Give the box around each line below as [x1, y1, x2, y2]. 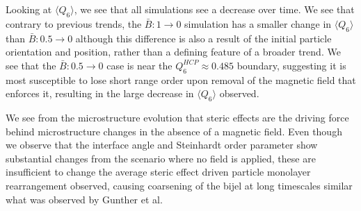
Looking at [6, 2, 52, 16]
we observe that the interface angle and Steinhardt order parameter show [6, 137, 318, 152]
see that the [6, 58, 56, 72]
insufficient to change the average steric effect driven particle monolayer [6, 164, 311, 179]
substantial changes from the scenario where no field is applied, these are [6, 151, 316, 165]
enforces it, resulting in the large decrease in [6, 86, 194, 101]
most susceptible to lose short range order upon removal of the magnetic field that [6, 72, 356, 87]
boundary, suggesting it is [236, 58, 346, 72]
